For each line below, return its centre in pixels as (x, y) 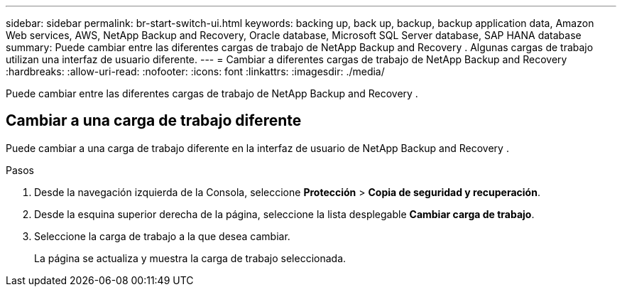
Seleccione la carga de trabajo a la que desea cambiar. (162, 236)
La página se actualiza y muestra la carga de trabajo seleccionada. (190, 258)
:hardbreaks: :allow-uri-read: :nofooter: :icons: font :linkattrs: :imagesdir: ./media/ (195, 71)
